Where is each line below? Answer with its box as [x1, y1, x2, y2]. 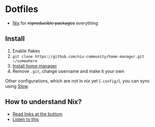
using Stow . [5, 83, 29, 89]
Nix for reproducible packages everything [12, 20, 98, 26]
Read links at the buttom [12, 111, 63, 117]
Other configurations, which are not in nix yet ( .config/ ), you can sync [5, 77, 151, 83]
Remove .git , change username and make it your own [12, 68, 125, 74]
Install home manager [12, 62, 57, 68]
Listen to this [12, 116, 39, 122]
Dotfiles [5, 3, 38, 15]
